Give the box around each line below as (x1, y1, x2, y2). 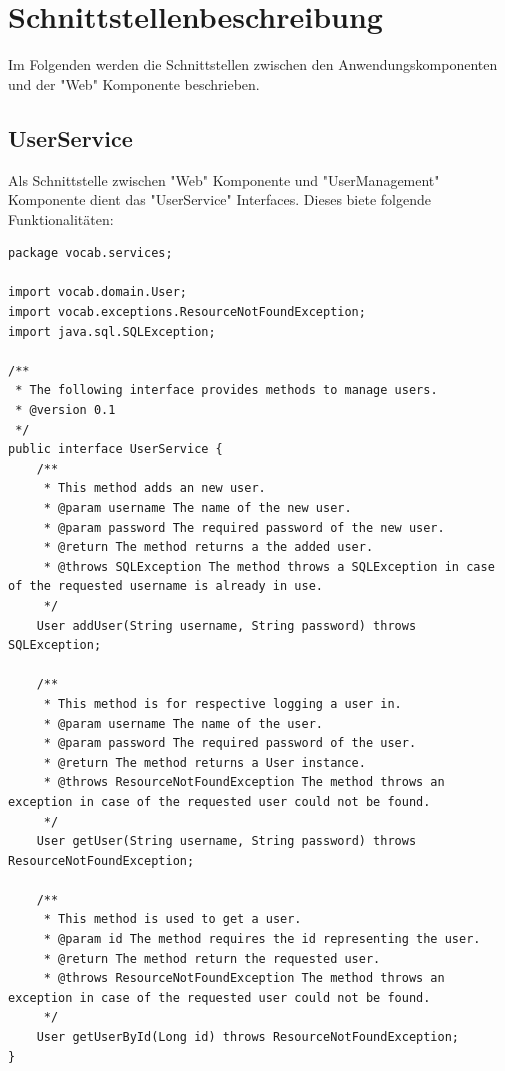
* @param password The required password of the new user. (43, 520, 445, 535)
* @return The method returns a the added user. (43, 540, 374, 555)
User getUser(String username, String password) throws (36, 834, 417, 849)
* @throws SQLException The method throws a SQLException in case (43, 559, 495, 574)
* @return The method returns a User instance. (43, 755, 366, 770)
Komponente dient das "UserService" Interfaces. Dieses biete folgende (8, 189, 431, 210)
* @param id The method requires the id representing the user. (43, 932, 481, 947)
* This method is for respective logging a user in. (43, 696, 402, 711)
